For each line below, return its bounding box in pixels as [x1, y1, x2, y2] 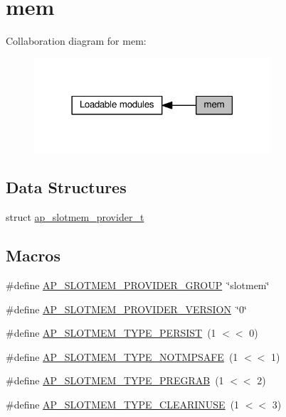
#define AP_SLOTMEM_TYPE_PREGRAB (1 [6, 373, 224, 388]
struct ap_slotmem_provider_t [6, 210, 144, 224]
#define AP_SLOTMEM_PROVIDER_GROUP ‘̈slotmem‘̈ [6, 278, 270, 292]
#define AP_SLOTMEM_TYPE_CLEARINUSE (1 [6, 396, 240, 411]
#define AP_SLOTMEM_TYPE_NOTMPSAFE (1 [6, 349, 238, 364]
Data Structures [6, 176, 127, 198]
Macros [6, 244, 60, 266]
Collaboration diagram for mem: [6, 33, 147, 48]
